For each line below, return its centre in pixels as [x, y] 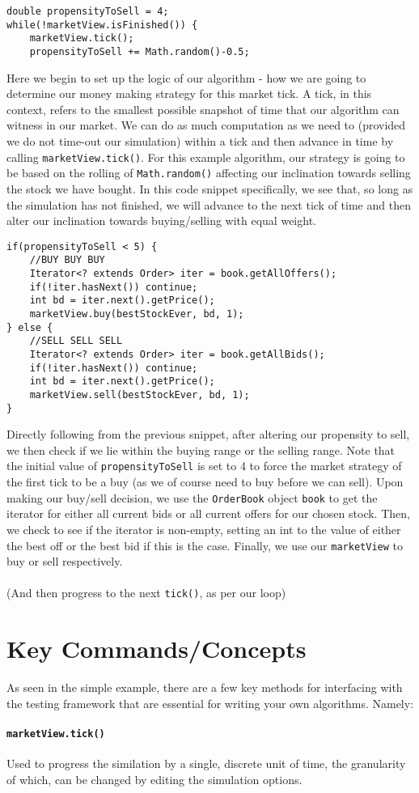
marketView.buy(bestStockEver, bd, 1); [137, 314]
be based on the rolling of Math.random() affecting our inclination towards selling [209, 173]
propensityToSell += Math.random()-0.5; [140, 51]
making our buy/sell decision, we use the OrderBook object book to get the [192, 497]
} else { [30, 327]
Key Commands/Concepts [157, 649]
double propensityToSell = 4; [88, 11]
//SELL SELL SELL [76, 341]
